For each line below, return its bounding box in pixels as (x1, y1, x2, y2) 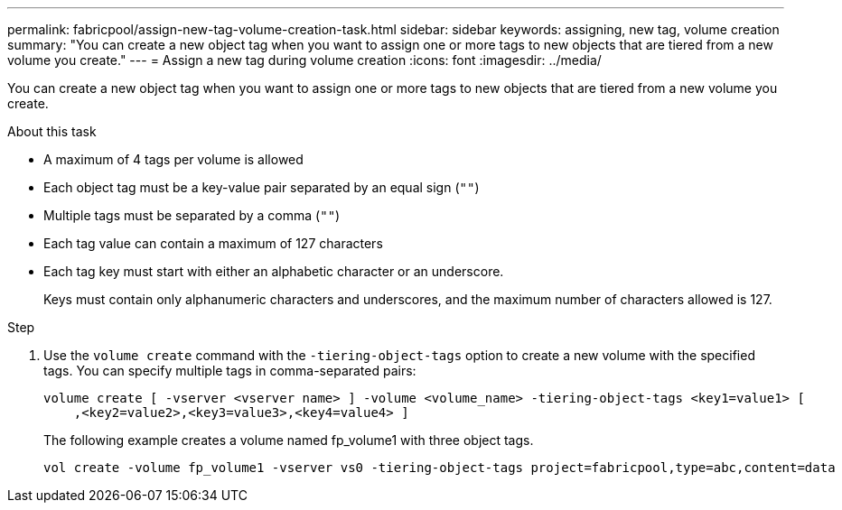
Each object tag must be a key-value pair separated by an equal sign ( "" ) (43, 180, 480, 195)
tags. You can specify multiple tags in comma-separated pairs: (43, 363, 416, 378)
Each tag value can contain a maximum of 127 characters (43, 236, 383, 251)
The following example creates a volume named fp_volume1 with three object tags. (43, 432, 534, 448)
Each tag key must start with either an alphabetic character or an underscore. (43, 264, 504, 279)
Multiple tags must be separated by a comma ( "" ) (43, 208, 341, 223)
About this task (7, 124, 97, 139)
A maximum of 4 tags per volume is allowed (43, 152, 304, 167)
